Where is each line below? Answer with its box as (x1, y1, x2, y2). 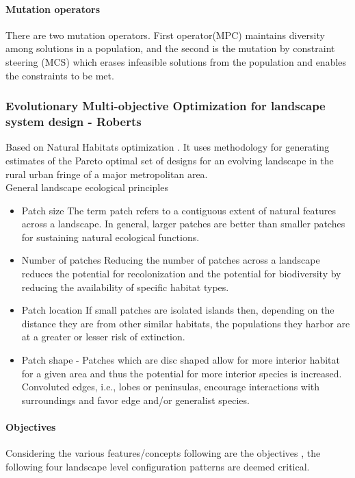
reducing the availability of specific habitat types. (21, 279, 229, 294)
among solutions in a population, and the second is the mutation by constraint (5, 41, 335, 55)
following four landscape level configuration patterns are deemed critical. (5, 459, 310, 473)
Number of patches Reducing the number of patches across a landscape (21, 253, 320, 267)
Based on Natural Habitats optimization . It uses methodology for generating (5, 140, 330, 154)
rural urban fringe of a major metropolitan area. (5, 166, 208, 181)
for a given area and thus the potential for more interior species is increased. (21, 366, 342, 380)
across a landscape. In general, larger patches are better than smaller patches (21, 216, 345, 231)
